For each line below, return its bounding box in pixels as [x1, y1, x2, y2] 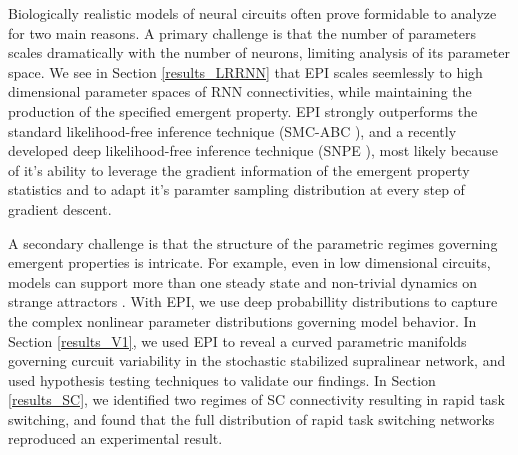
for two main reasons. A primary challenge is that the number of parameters [8, 22, 477, 43]
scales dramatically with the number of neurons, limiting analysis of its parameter [8, 42, 510, 63]
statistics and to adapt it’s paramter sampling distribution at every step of [8, 179, 465, 200]
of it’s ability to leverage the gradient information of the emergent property [8, 159, 470, 180]
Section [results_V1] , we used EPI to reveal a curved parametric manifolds [8, 330, 467, 351]
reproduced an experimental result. [8, 428, 223, 449]
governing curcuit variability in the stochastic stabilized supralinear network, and [8, 350, 506, 371]
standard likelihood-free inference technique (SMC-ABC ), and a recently [8, 120, 457, 141]
